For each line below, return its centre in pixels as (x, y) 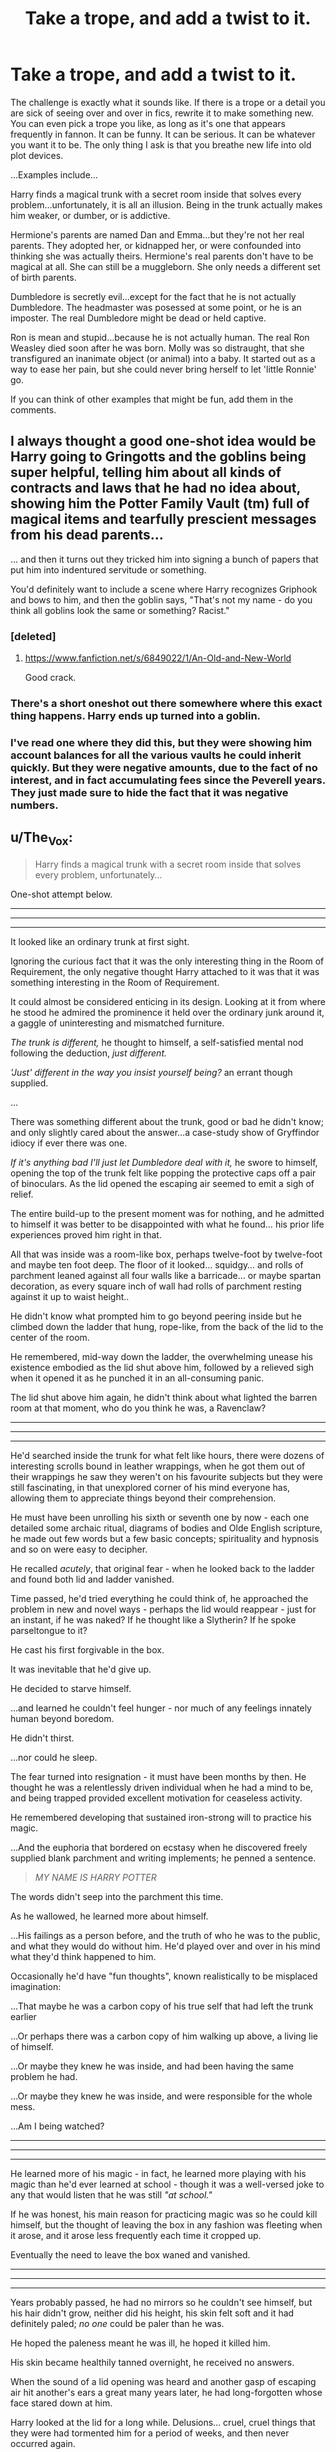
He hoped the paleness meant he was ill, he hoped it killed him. (140, 2343)
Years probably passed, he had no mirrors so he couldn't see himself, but (161, 2302)
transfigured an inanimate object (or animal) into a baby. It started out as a (163, 358)
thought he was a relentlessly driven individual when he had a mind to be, (162, 1787)
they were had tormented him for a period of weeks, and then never (150, 2433)
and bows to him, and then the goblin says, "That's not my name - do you (161, 599)
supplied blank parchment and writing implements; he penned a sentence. (163, 1858)
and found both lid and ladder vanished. (92, 1579)
